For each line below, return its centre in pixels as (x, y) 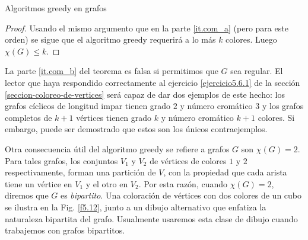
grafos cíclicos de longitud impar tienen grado (88, 106)
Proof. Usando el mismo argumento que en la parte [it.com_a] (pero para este (147, 28)
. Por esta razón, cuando (183, 183)
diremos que (27, 195)
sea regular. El (257, 71)
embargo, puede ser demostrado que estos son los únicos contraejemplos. (136, 129)
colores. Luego (251, 39)
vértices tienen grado (114, 117)
